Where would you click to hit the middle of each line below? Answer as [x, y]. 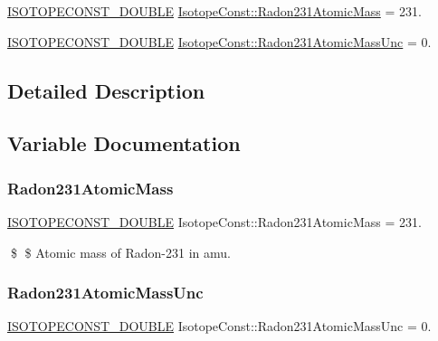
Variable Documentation [124, 143]
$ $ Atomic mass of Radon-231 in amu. [120, 252]
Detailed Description [106, 90]
